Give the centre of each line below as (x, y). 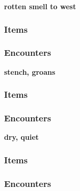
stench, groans (30, 71)
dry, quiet (22, 137)
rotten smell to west (40, 6)
